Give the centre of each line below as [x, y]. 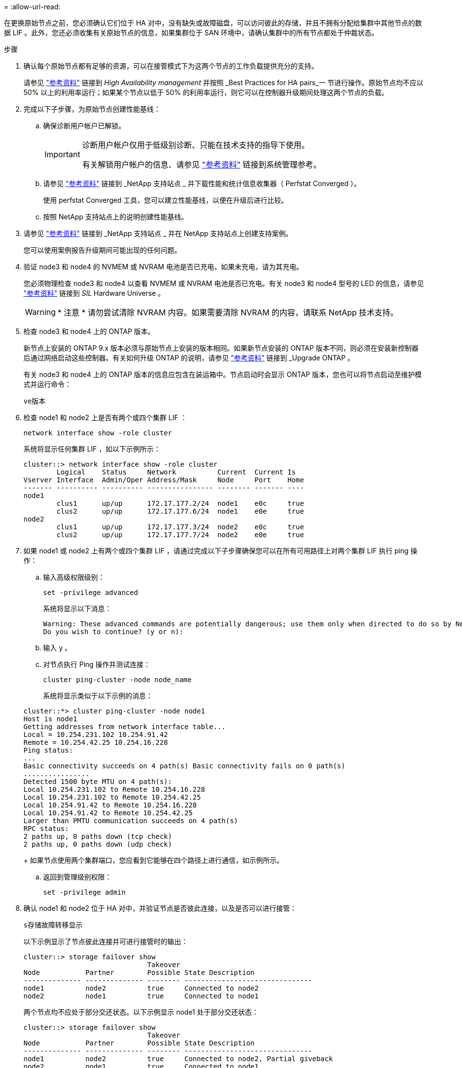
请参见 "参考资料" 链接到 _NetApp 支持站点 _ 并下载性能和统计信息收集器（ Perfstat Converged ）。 [202, 183]
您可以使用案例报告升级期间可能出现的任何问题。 [102, 250]
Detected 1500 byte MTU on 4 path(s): [98, 782]
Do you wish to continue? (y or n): [113, 632]
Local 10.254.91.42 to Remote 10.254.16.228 [110, 805]
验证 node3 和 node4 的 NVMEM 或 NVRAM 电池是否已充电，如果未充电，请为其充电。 [163, 267]
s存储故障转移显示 [53, 925]
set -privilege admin [84, 892]
